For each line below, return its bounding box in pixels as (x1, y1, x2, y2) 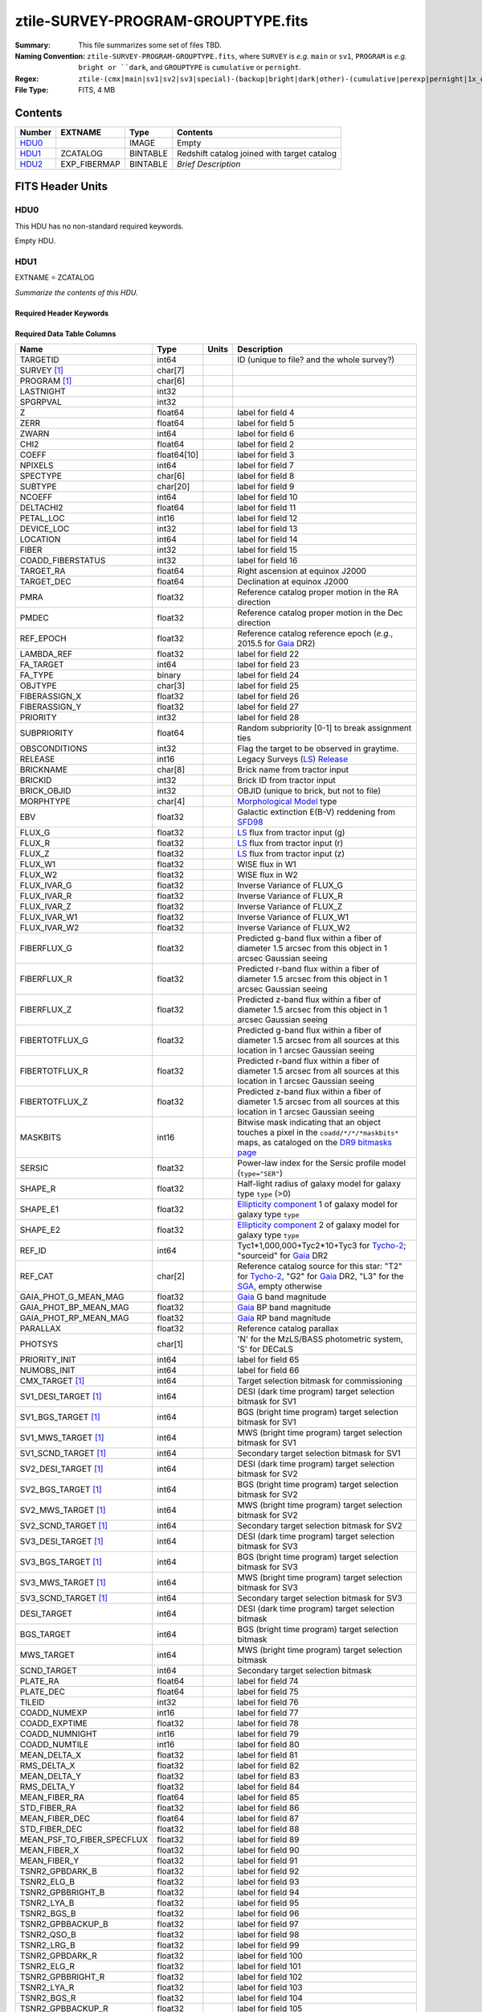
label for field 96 (237, 1908, 300, 1919)
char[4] (157, 796, 186, 807)
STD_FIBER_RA (19, 1803, 77, 1814)
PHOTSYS (19, 1338, 59, 1350)
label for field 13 (237, 523, 298, 534)
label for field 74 (237, 1676, 299, 1687)
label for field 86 (237, 1803, 300, 1814)
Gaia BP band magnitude (237, 1302, 331, 1313)
